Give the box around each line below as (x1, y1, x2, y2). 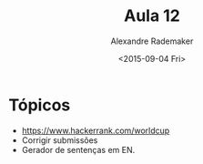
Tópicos (8, 95, 71, 115)
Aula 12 (123, 5, 181, 26)
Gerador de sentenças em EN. (21, 144, 136, 155)
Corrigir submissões (21, 134, 98, 146)
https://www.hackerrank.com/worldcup (21, 125, 170, 136)
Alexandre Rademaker (110, 36, 194, 46)
